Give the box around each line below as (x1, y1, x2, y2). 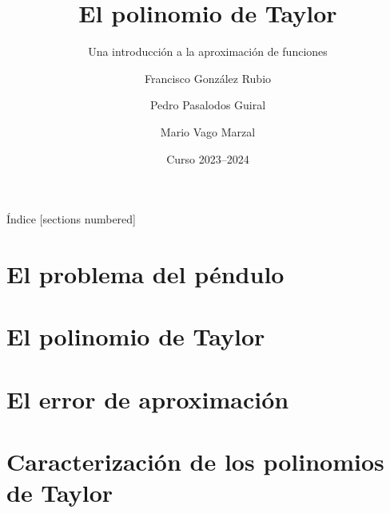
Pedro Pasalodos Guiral (149, 97, 266, 113)
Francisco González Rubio (144, 69, 272, 86)
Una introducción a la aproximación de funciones (88, 43, 328, 60)
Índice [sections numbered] (6, 211, 136, 227)
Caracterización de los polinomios (6, 445, 384, 477)
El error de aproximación (6, 382, 289, 415)
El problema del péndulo (6, 257, 285, 290)
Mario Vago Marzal (160, 123, 256, 140)
